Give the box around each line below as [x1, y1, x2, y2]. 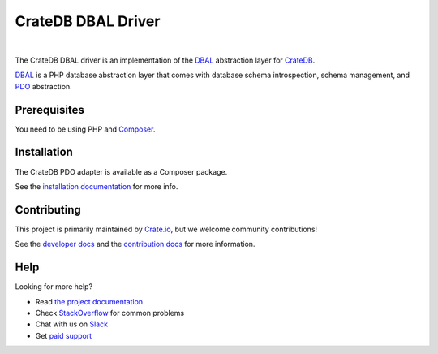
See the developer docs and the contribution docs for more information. [15, 240, 255, 249]
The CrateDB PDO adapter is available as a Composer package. [15, 166, 228, 176]
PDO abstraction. [15, 81, 72, 91]
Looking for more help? [15, 282, 93, 291]
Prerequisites [15, 102, 84, 117]
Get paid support [35, 330, 92, 340]
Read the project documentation [35, 296, 144, 306]
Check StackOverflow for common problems [35, 308, 185, 317]
